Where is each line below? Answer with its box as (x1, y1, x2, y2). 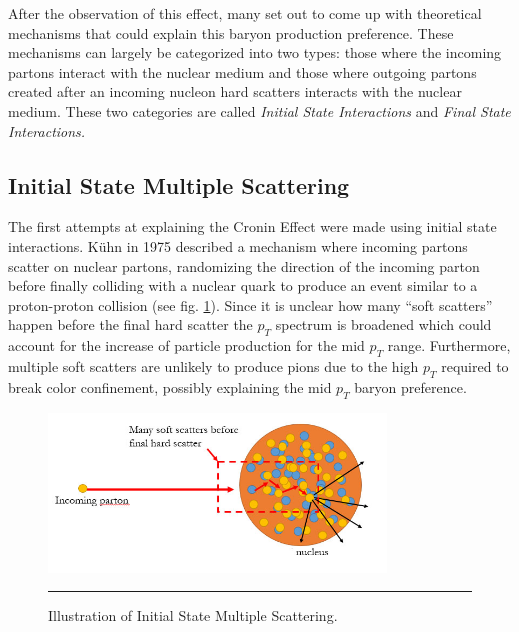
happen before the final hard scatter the (8, 314, 253, 335)
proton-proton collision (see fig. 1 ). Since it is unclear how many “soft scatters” (8, 294, 493, 315)
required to (441, 355, 509, 376)
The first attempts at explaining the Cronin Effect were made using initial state (8, 216, 497, 237)
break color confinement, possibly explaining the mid (8, 376, 332, 397)
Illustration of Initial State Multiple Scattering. (48, 605, 338, 626)
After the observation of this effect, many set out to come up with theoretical (8, 3, 482, 23)
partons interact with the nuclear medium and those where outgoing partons (8, 61, 477, 82)
